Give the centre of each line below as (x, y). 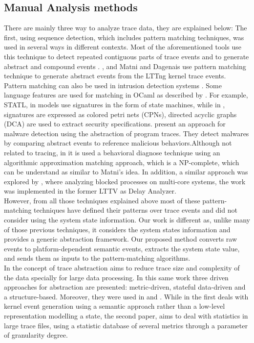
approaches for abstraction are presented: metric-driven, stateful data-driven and (125, 287)
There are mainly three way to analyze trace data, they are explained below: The (126, 28)
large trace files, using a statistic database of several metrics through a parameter (126, 325)
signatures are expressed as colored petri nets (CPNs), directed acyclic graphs (120, 114)
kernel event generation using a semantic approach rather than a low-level (115, 306)
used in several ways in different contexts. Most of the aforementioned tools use (123, 47)
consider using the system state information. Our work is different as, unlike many (127, 220)
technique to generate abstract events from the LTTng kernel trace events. (115, 76)
